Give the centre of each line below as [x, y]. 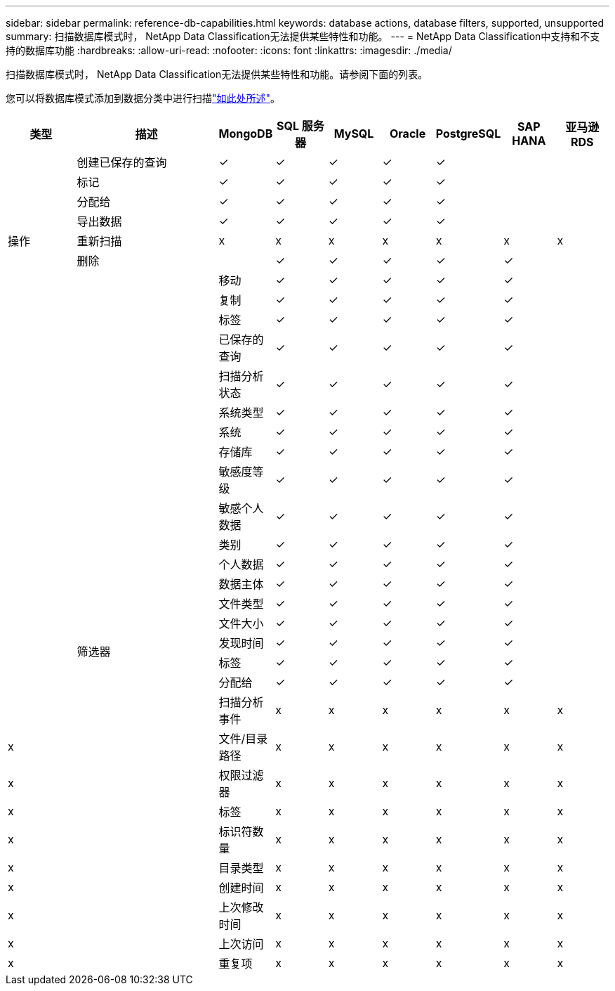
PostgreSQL [468, 134]
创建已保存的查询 [122, 162]
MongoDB [246, 134]
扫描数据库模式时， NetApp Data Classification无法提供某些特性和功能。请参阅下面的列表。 [217, 74]
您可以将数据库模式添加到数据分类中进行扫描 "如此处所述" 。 [143, 98]
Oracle [408, 134]
